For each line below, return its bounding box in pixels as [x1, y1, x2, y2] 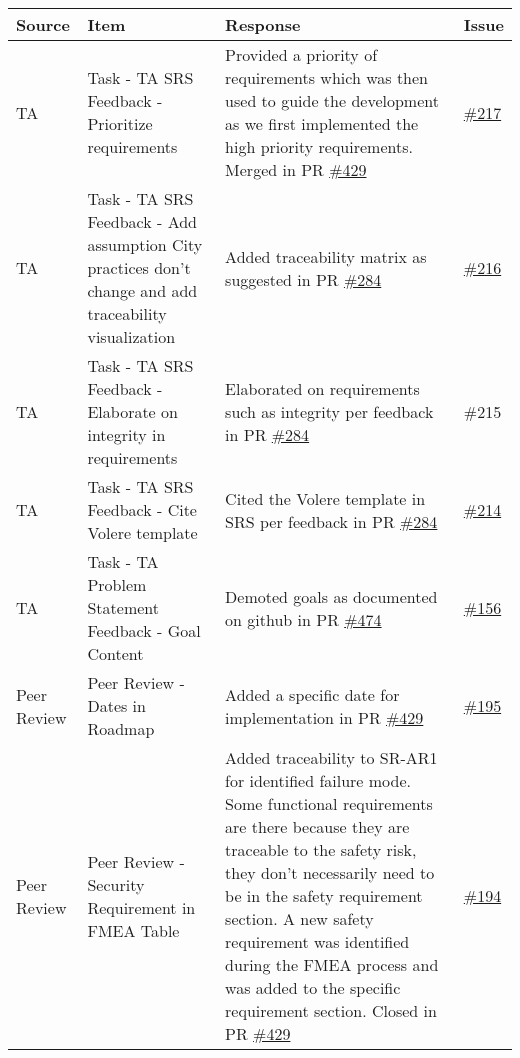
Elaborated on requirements [225, 377, 420, 400]
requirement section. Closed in [225, 999, 437, 1022]
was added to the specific [225, 976, 401, 999]
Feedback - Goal [87, 619, 201, 642]
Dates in [87, 694, 146, 717]
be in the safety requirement [225, 884, 423, 907]
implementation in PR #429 [225, 705, 424, 729]
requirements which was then [225, 66, 429, 89]
